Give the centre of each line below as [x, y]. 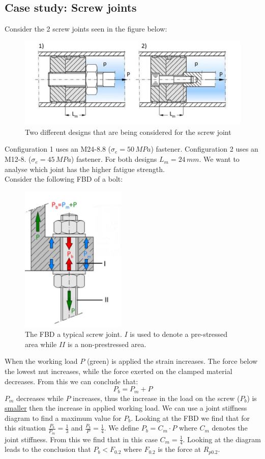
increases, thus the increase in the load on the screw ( [156, 398]
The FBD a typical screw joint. [73, 334]
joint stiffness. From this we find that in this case [81, 439]
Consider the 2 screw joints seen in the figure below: [86, 29]
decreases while [40, 398]
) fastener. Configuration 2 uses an [204, 149]
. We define [122, 428]
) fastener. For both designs [114, 159]
